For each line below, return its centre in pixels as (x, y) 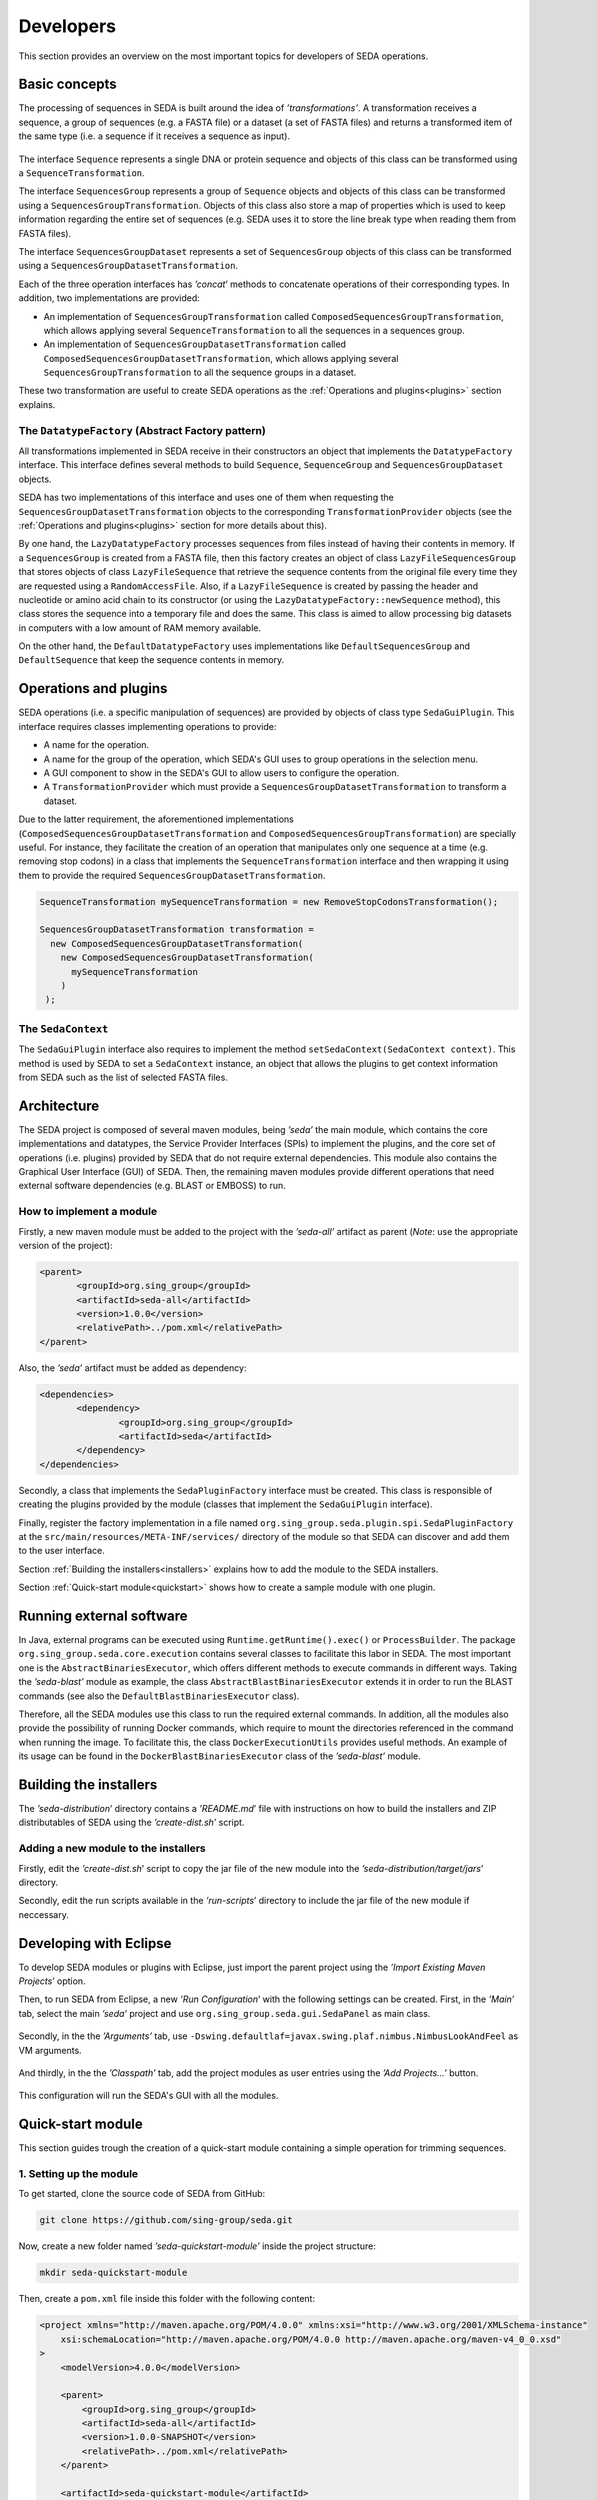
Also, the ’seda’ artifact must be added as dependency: (132, 1367)
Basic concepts (67, 84)
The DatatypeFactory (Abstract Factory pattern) (142, 430)
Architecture (59, 1105)
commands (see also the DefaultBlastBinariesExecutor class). (159, 1696)
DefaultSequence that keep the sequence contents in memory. (151, 660)
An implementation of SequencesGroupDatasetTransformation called (195, 344)
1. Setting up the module (78, 2174)
